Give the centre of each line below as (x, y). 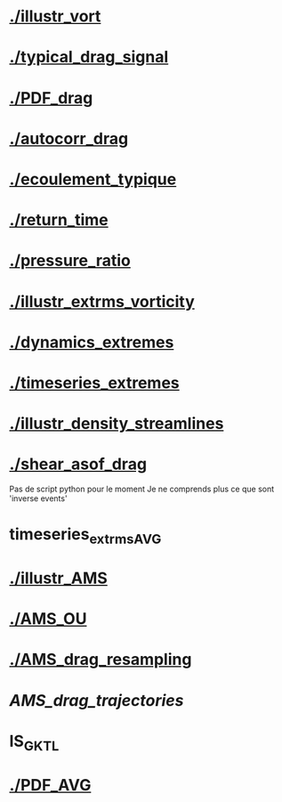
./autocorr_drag (69, 138)
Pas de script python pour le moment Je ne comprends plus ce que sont (142, 489)
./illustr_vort (55, 16)
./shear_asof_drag (78, 464)
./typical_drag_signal (89, 57)
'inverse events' (39, 498)
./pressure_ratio (70, 261)
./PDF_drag (51, 97)
